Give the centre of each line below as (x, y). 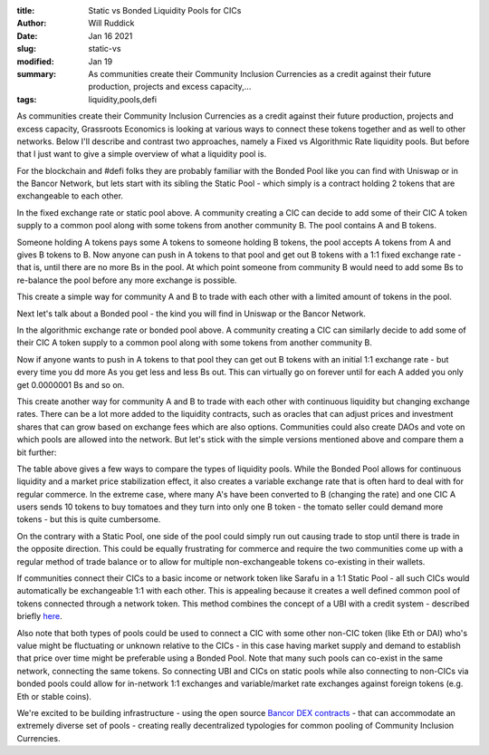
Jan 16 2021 (110, 35)
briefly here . (39, 616)
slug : (26, 49)
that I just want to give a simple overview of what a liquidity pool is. (142, 154)
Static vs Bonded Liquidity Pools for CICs (165, 10)
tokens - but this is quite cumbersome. (89, 519)
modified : (35, 61)
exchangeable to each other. (70, 196)
